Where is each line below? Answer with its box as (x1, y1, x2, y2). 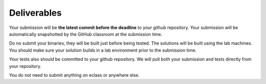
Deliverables (9, 7, 62, 18)
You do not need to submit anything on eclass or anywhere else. (9, 72, 140, 78)
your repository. (9, 63, 42, 69)
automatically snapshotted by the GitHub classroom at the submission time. (9, 31, 163, 37)
